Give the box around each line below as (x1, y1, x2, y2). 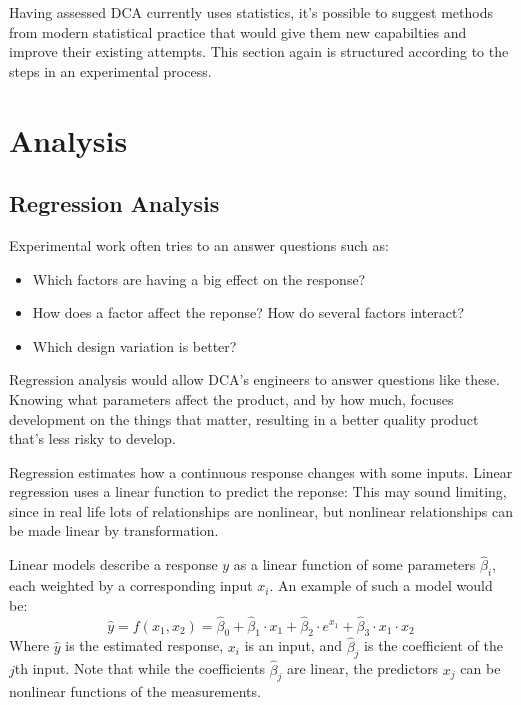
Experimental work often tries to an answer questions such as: (9, 234, 389, 255)
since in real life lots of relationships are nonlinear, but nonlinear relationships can (9, 500, 513, 521)
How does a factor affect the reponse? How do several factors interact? (32, 302, 465, 323)
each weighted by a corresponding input (9, 575, 253, 596)
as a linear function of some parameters (233, 554, 476, 575)
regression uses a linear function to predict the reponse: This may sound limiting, (9, 481, 507, 502)
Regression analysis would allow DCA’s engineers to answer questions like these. (9, 369, 500, 390)
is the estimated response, (65, 635, 224, 656)
